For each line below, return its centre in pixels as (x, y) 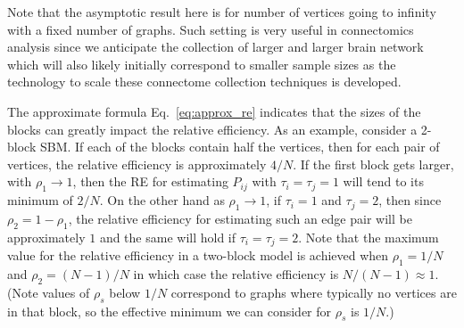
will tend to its (383, 181)
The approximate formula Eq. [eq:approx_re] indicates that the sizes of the (214, 111)
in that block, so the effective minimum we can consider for (170, 311)
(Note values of (49, 292)
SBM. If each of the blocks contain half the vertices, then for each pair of (240, 147)
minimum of (40, 200)
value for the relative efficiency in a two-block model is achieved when (198, 255)
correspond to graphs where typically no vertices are (314, 292)
